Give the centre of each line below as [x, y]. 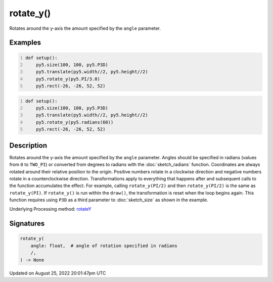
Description [28, 145]
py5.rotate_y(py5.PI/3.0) [68, 79]
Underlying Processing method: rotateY [51, 209]
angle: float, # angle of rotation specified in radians [104, 246]
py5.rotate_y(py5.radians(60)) [75, 122]
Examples [25, 43]
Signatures [27, 224]
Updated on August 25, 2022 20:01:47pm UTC [58, 273]
